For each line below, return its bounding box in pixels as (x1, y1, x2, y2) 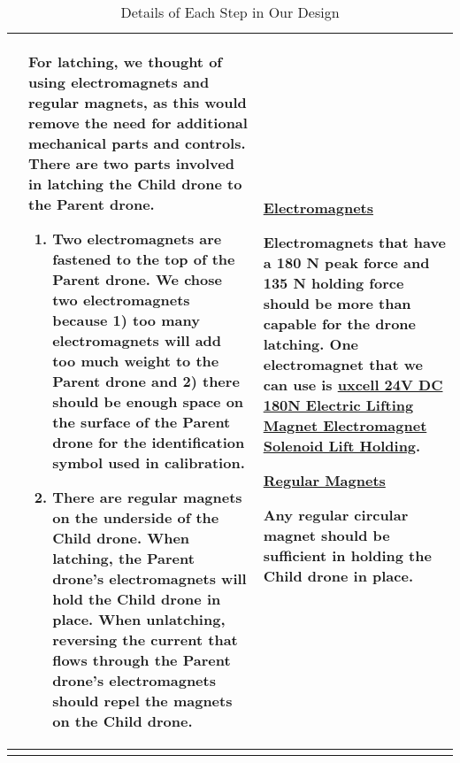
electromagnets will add (52, 330, 222, 351)
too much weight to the (52, 351, 219, 371)
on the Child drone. (52, 711, 193, 731)
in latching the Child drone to (28, 173, 242, 194)
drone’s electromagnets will (52, 568, 247, 589)
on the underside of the (52, 507, 219, 528)
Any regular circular (263, 504, 409, 525)
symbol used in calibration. (52, 452, 245, 473)
